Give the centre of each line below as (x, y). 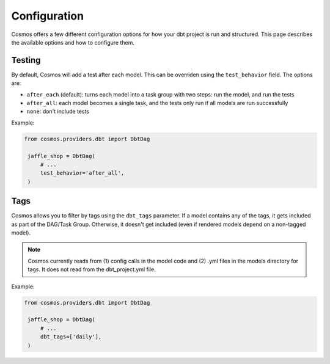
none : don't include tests (58, 111)
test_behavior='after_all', (82, 173)
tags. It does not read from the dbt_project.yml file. (92, 269)
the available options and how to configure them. (73, 42)
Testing (26, 60)
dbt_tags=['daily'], (71, 337)
